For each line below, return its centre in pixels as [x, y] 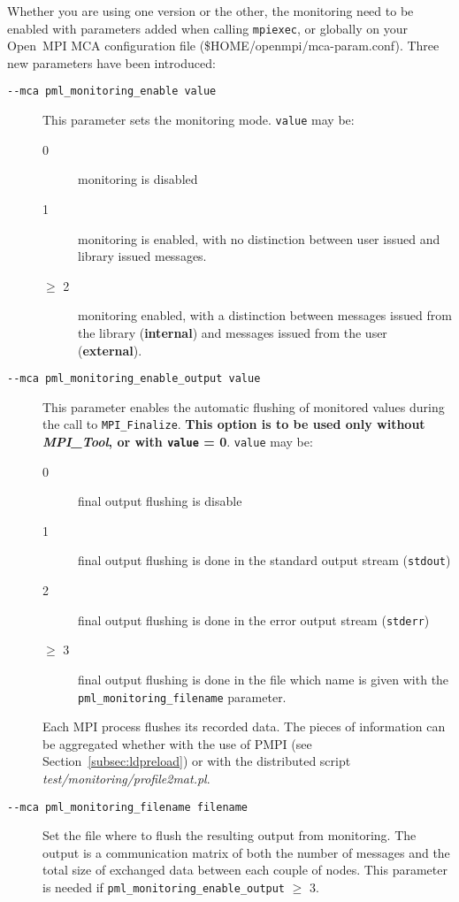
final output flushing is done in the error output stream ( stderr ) [254, 619]
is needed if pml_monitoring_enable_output [164, 887]
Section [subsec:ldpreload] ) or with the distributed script [197, 761]
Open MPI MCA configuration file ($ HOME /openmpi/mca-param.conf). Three [223, 46]
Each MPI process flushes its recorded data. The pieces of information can [244, 726]
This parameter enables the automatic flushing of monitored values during [244, 406]
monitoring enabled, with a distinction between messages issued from [265, 315]
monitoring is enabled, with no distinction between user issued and [259, 238]
